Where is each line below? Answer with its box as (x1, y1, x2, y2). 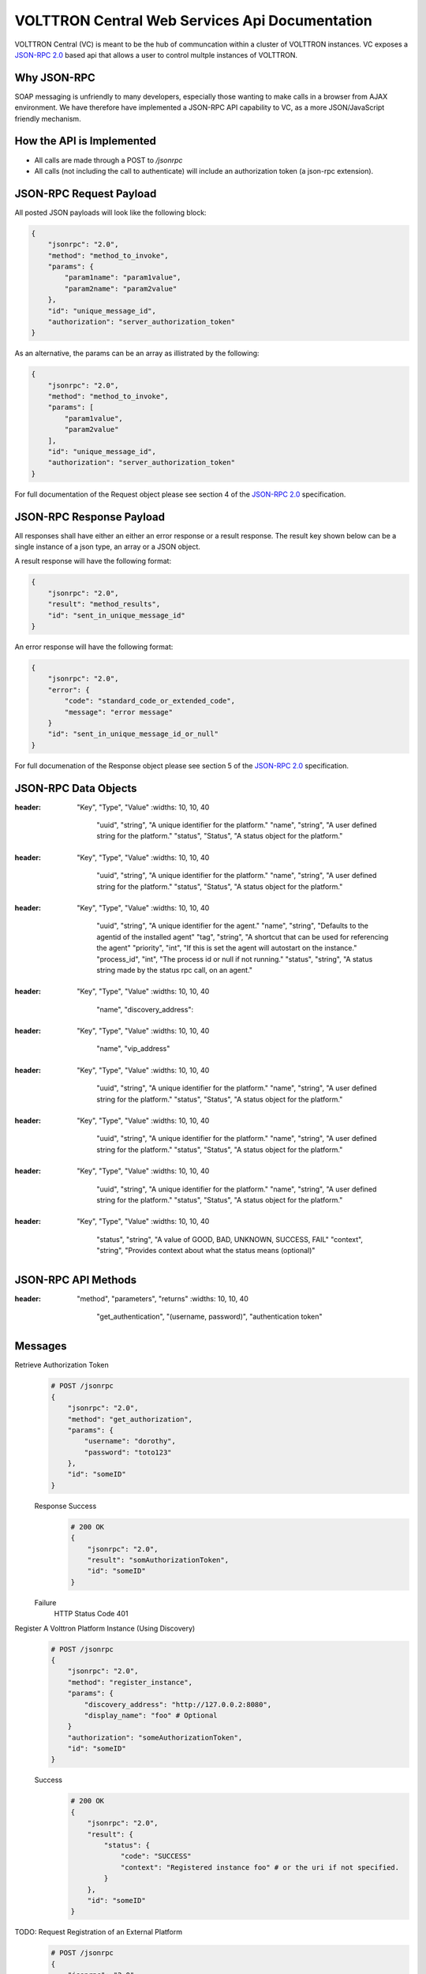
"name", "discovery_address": (96, 1004, 193, 1014)
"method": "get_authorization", (67, 1414, 193, 1424)
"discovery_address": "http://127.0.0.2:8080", (84, 1700, 272, 1709)
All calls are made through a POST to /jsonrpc (34, 155, 183, 165)
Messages (14, 1339, 67, 1353)
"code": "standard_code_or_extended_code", (64, 696, 236, 706)
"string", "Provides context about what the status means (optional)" (96, 1246, 316, 1255)
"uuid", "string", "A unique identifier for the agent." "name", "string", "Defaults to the (96, 921, 368, 931)
